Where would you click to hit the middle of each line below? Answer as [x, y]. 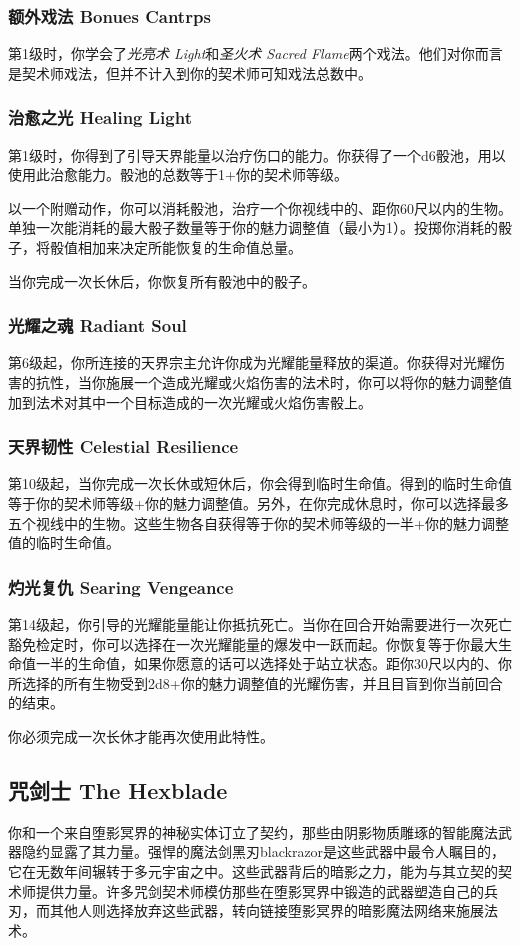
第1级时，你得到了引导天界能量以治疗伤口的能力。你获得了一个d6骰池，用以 [257, 154]
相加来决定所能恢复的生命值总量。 [189, 247]
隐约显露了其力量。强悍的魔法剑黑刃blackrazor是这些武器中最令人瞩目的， [263, 851]
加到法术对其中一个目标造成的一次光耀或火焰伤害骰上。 [190, 401]
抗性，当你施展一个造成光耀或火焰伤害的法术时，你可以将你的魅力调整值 [273, 382]
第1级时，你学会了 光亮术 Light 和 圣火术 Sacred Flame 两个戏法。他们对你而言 [255, 53]
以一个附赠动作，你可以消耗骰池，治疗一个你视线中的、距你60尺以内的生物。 [260, 207]
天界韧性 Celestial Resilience [123, 446]
